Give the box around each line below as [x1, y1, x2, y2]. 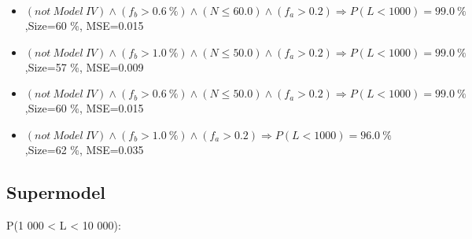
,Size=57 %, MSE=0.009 [24, 58, 144, 75]
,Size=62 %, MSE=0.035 [24, 141, 144, 157]
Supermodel [6, 179, 105, 204]
